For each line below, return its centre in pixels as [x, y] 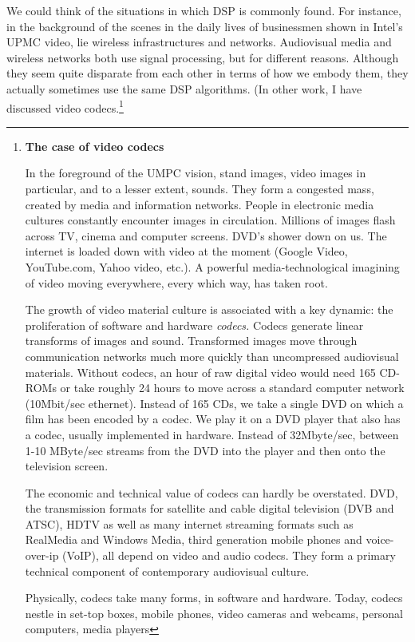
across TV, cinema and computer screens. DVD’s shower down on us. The [206, 235]
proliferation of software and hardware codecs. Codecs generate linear [194, 325]
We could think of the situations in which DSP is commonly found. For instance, [204, 10]
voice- [380, 539]
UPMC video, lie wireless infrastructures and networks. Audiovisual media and [199, 42]
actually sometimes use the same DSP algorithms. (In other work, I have [184, 88]
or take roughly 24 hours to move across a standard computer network [232, 388]
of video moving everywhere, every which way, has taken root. [176, 282]
